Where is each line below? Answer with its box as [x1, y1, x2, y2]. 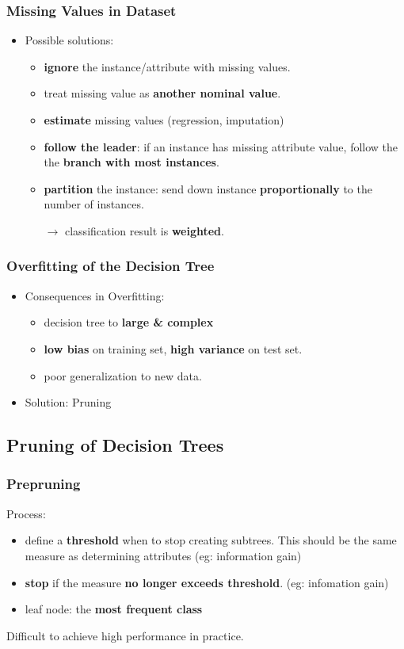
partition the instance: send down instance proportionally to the [44, 180, 372, 197]
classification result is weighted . [64, 222, 224, 239]
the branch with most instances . [44, 154, 219, 170]
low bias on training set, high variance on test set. [44, 340, 303, 357]
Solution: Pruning [25, 394, 112, 410]
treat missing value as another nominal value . [44, 85, 281, 101]
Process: [6, 505, 46, 521]
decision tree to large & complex [44, 314, 214, 330]
